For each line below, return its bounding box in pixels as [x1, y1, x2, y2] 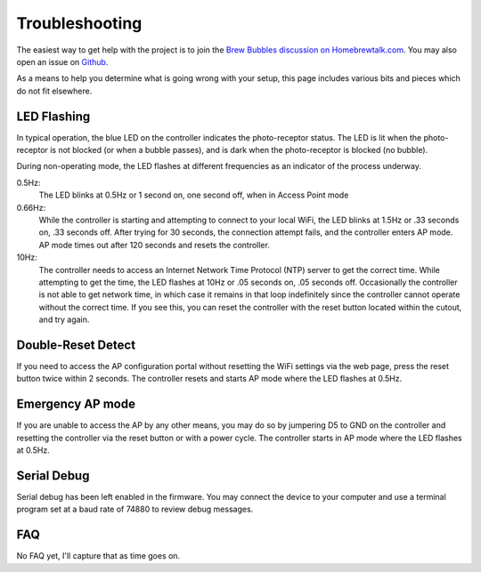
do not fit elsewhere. [16, 85, 93, 96]
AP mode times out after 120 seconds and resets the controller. [38, 239, 271, 250]
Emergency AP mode [16, 397, 135, 412]
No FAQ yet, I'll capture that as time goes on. [16, 551, 181, 561]
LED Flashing [16, 109, 91, 124]
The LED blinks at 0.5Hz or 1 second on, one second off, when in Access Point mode [38, 189, 349, 200]
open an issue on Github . [16, 56, 109, 67]
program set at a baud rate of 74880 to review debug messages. [16, 504, 254, 515]
